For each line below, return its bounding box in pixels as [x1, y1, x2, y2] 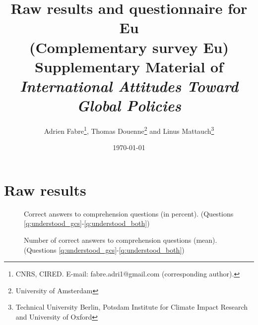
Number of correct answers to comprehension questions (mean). [24, 235, 217, 245]
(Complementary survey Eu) [29, 37, 229, 57]
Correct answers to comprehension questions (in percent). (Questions [24, 208, 234, 218]
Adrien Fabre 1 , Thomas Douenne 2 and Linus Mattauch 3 [44, 124, 214, 136]
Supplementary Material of [35, 56, 223, 76]
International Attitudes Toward [19, 75, 239, 96]
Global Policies [77, 95, 181, 116]
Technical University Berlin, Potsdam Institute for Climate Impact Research [15, 302, 248, 312]
